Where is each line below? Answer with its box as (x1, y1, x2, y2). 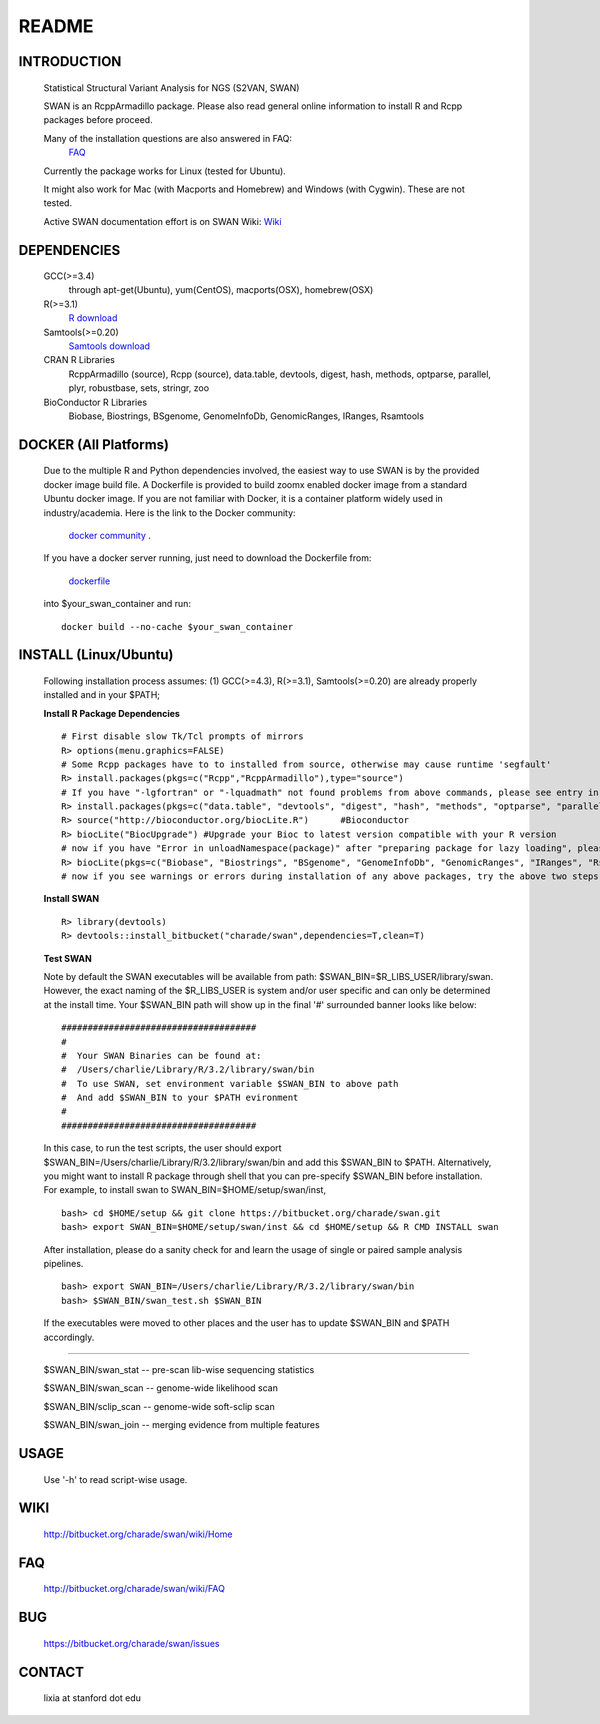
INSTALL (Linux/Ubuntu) (18, 646, 174, 664)
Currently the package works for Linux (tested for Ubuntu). (43, 165, 287, 177)
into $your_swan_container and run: (43, 598, 192, 610)
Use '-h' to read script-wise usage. (43, 1473, 188, 1485)
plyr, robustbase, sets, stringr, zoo (68, 382, 210, 394)
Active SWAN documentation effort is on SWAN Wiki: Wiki (43, 215, 282, 227)
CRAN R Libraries (43, 354, 115, 366)
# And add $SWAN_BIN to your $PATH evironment (61, 1092, 299, 1104)
